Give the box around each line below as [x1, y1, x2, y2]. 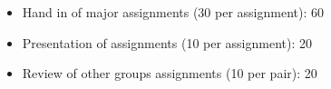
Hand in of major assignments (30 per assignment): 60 [22, 3, 324, 21]
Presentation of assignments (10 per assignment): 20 [22, 33, 313, 52]
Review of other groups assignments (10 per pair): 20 [22, 64, 317, 83]
